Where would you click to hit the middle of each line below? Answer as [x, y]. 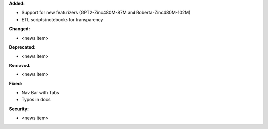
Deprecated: [22, 47]
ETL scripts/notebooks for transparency [62, 19]
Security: [19, 109]
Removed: [20, 65]
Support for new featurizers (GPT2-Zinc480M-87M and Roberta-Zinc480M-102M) [106, 13]
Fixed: [16, 83]
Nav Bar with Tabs [40, 92]
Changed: [20, 29]
